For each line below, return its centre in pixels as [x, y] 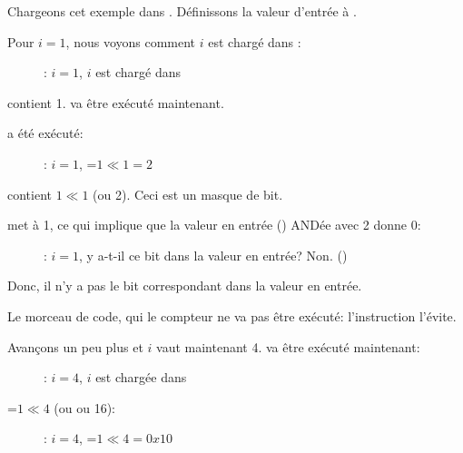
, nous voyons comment [131, 41]
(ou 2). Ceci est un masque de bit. [188, 194]
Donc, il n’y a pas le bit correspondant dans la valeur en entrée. [185, 286]
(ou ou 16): [84, 407]
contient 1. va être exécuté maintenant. [116, 102]
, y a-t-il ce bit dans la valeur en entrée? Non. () [213, 255]
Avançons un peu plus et [75, 346]
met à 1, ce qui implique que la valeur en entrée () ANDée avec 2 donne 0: [214, 225]
